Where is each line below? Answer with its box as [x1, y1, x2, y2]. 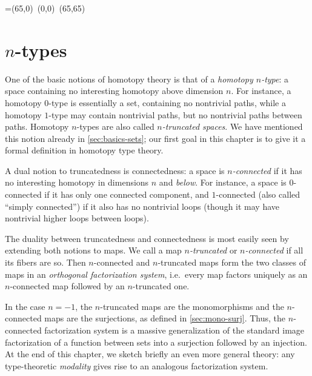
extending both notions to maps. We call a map [5, 244, 182, 257]
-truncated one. [132, 280, 190, 292]
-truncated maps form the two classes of [158, 256, 306, 269]
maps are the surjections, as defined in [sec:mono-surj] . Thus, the [44, 312, 286, 324]
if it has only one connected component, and [44, 188, 209, 201]
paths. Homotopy [5, 120, 69, 133]
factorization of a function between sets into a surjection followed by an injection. [5, 335, 307, 348]
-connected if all [245, 244, 304, 257]
